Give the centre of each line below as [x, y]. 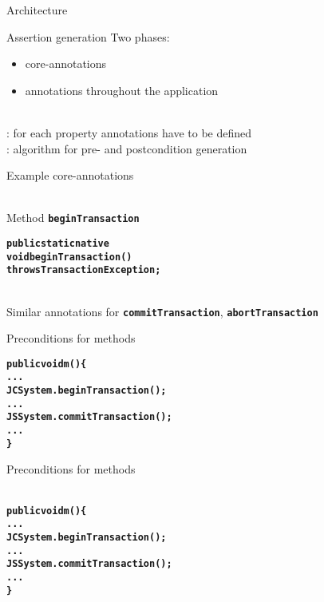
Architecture [37, 10]
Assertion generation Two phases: [88, 36]
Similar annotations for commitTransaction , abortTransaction [162, 311]
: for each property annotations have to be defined [129, 132]
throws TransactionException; [84, 270]
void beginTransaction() [69, 257]
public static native [58, 244]
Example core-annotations [70, 175]
